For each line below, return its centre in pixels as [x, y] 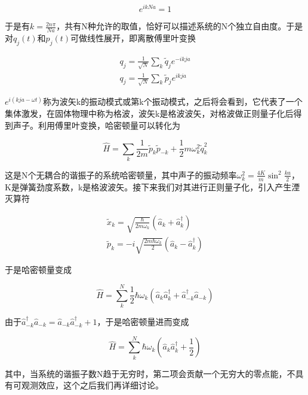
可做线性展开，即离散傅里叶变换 [133, 37]
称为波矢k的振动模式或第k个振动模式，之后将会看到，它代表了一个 [173, 101]
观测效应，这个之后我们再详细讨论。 [92, 385]
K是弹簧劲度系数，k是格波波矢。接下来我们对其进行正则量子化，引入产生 [148, 186]
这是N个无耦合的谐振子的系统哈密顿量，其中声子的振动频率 [121, 174]
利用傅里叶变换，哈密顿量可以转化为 [109, 125]
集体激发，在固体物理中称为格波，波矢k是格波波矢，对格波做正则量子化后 [149, 113]
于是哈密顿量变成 [38, 270]
